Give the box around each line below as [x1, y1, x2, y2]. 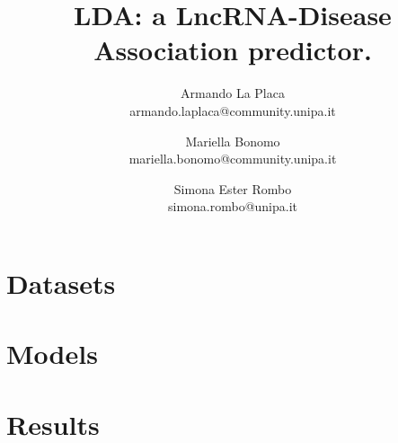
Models [6, 335, 98, 372]
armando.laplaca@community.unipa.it [129, 101, 336, 120]
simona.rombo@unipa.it [167, 197, 298, 216]
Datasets [6, 264, 116, 301]
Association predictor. [93, 31, 372, 68]
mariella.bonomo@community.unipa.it [128, 149, 337, 168]
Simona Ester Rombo [173, 179, 292, 198]
